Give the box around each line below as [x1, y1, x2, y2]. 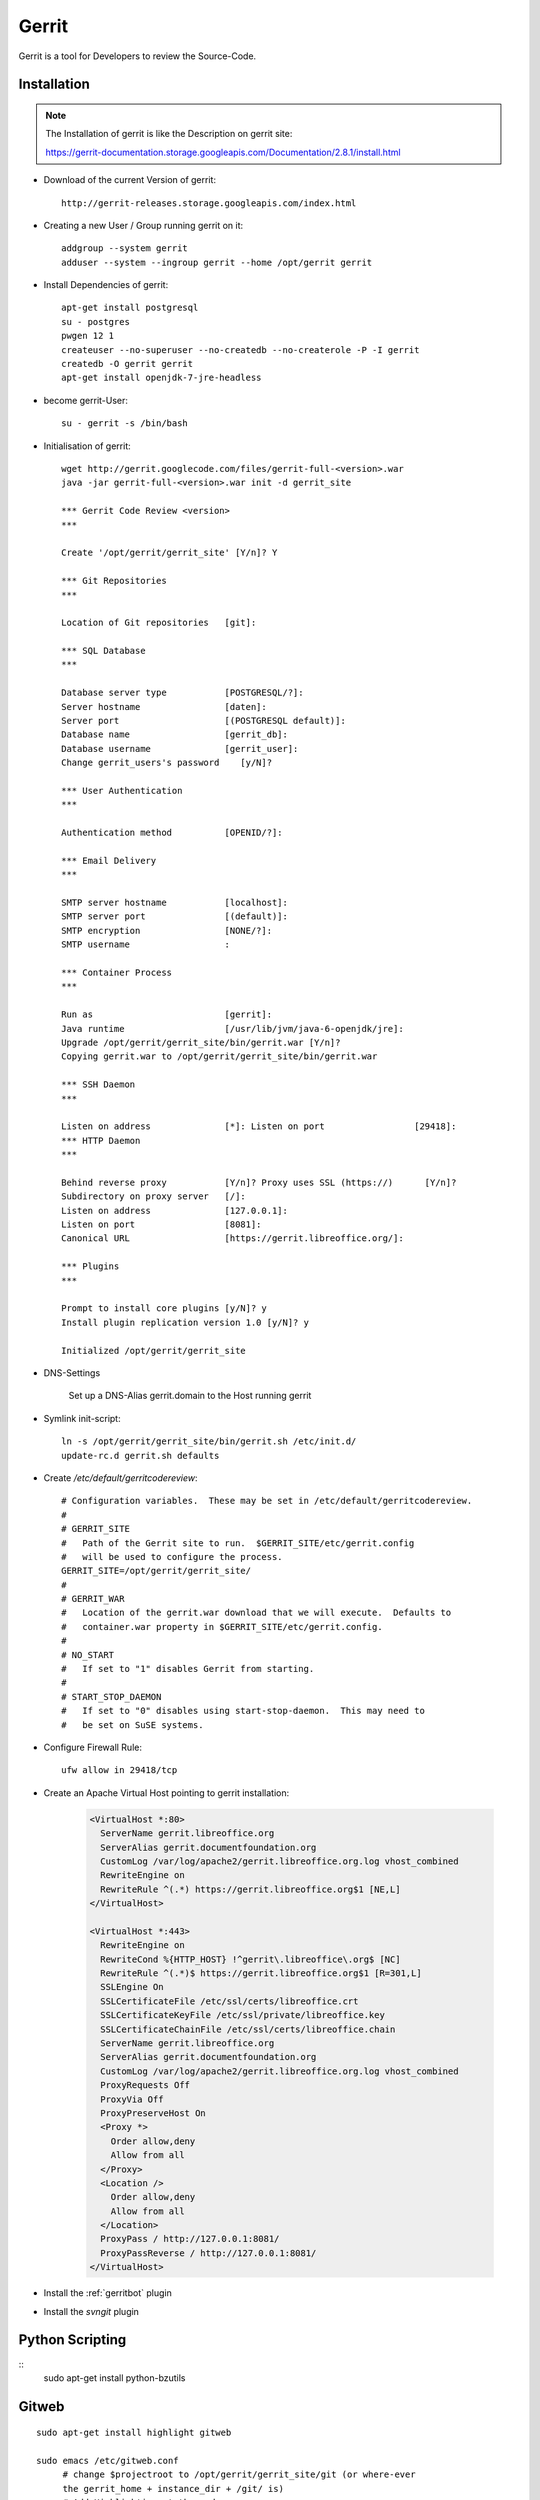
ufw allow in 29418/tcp [61, 1765, 178, 1776]
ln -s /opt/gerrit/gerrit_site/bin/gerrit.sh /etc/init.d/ [61, 1436, 357, 1447]
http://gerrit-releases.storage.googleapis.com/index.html [61, 197, 357, 209]
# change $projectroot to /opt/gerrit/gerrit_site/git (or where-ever [62, 2469, 416, 2480]
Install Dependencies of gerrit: [43, 279, 169, 291]
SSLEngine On [100, 1981, 164, 1993]
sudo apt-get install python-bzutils [43, 2371, 186, 2384]
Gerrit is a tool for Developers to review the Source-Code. [18, 50, 257, 62]
